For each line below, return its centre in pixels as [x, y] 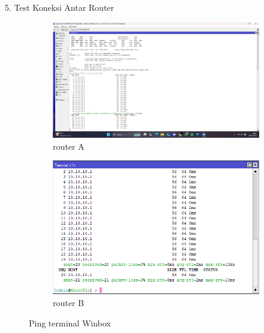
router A [69, 146]
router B [68, 303]
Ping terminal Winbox [70, 323]
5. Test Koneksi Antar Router [60, 7]
